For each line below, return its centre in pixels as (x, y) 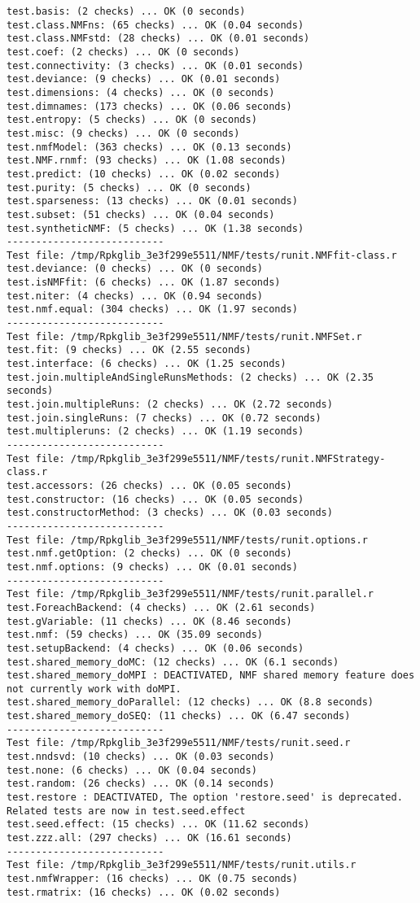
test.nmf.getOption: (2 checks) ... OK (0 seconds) (149, 554)
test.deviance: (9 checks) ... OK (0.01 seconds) (144, 79)
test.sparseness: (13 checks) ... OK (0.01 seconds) (152, 201)
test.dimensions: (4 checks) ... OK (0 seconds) (141, 92)
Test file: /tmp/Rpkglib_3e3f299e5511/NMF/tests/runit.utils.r (182, 865)
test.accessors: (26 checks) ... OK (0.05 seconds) (149, 485)
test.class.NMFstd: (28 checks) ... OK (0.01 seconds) (158, 39)
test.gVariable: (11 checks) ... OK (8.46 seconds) (149, 621)
